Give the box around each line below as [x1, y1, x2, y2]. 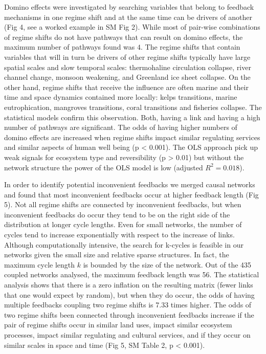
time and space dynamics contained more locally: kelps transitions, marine [4, 92, 237, 102]
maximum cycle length [4, 259, 75, 270]
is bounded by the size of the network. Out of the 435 [83, 259, 252, 270]
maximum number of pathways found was [4, 41, 135, 52]
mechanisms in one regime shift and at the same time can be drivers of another [4, 11, 253, 22]
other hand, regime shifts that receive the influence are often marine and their [4, 81, 249, 92]
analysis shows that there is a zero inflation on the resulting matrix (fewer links [4, 279, 253, 290]
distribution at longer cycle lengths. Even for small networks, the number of [4, 219, 242, 230]
